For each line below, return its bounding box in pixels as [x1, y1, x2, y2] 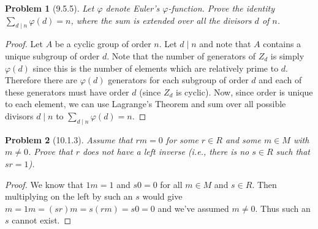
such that [276, 145, 311, 158]
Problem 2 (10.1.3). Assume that [5, 133, 133, 146]
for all [160, 178, 183, 190]
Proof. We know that [5, 178, 83, 190]
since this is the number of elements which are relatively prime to [32, 61, 279, 74]
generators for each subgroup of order [108, 73, 249, 86]
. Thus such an [255, 201, 311, 214]
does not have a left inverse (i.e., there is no [82, 145, 249, 158]
